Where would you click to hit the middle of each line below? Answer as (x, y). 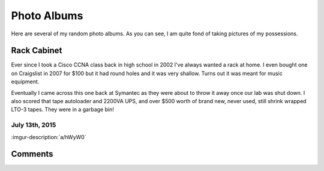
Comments (32, 154)
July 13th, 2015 (34, 125)
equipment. (25, 82)
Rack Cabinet (37, 51)
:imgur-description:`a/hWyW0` (49, 137)
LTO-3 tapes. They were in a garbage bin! (62, 109)
